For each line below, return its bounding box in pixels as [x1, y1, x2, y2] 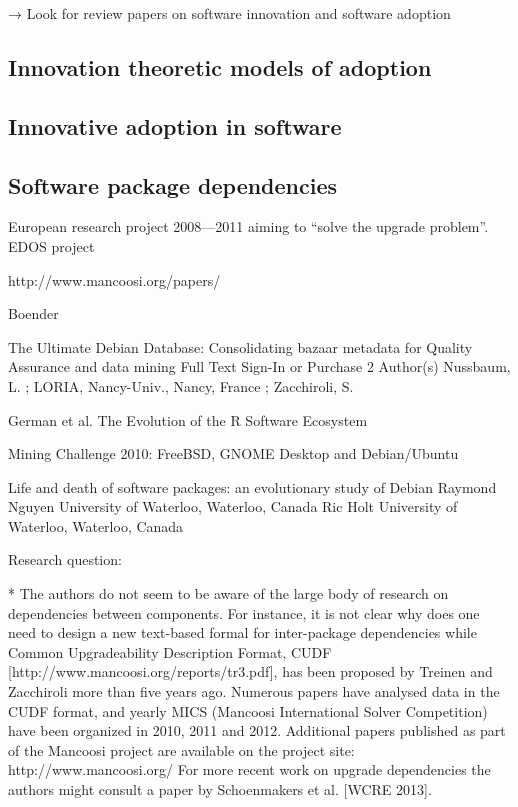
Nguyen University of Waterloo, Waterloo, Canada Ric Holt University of [8, 496, 458, 517]
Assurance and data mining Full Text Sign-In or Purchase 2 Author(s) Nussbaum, [8, 356, 511, 377]
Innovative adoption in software [8, 110, 342, 141]
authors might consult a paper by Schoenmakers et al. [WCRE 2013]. [8, 779, 432, 800]
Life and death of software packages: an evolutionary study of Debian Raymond [8, 476, 497, 497]
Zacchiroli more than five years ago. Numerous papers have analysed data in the [8, 681, 500, 702]
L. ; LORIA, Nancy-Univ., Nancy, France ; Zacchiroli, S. [8, 375, 354, 396]
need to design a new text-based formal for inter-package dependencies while [8, 622, 477, 643]
